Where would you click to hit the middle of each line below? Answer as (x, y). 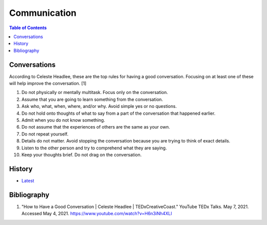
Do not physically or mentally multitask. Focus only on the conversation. (95, 92)
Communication (43, 13)
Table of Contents (28, 28)
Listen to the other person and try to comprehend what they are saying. (94, 148)
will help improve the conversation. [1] (48, 84)
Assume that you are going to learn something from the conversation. (92, 99)
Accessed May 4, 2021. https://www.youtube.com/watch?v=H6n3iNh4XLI (97, 214)
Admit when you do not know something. (63, 120)
